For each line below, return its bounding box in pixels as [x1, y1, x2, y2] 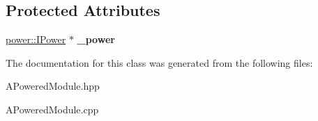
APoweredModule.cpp [6, 102, 99, 116]
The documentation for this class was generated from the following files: [6, 55, 313, 70]
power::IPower [6, 32, 66, 47]
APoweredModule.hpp [6, 79, 100, 93]
